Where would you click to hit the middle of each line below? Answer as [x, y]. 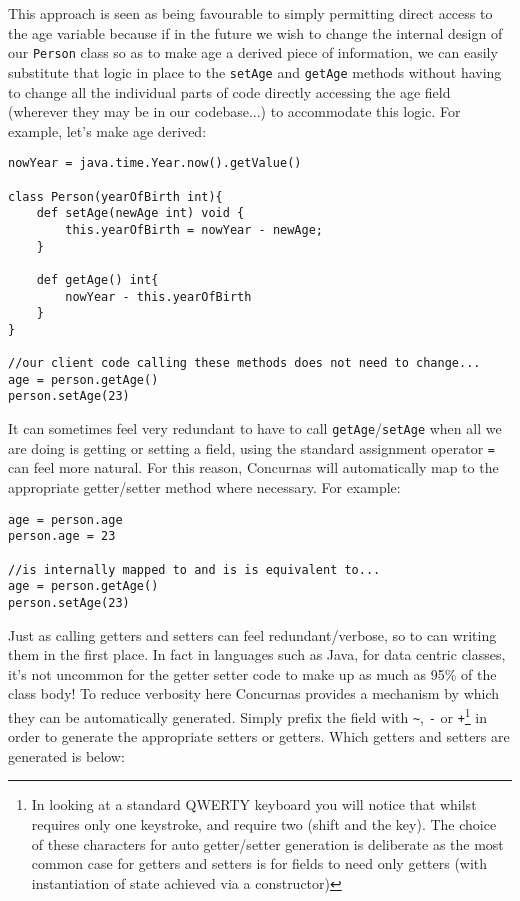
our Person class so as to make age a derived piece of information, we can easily [253, 52]
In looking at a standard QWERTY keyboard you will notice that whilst [254, 804]
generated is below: [66, 755]
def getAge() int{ [97, 279]
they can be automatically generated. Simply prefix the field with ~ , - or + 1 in [248, 715]
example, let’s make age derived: [107, 130]
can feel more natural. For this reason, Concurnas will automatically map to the [253, 467]
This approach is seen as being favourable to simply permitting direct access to [250, 13]
